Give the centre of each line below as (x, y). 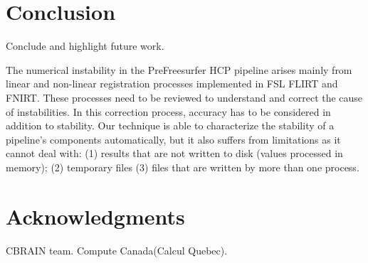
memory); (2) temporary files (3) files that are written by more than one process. (183, 167)
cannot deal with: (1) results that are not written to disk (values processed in (174, 153)
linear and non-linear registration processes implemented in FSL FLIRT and (172, 84)
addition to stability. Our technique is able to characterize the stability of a (170, 125)
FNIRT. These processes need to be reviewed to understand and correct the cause (184, 97)
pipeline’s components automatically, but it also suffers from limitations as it (173, 139)
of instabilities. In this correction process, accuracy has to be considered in (168, 111)
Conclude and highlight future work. (85, 46)
